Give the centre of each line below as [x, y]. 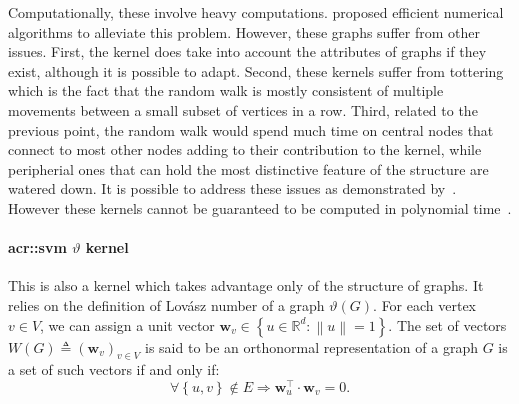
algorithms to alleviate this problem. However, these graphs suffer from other [244, 31]
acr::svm [37, 247]
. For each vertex [425, 304]
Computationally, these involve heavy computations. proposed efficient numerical [256, 12]
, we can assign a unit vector [127, 324]
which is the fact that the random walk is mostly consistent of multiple [226, 90]
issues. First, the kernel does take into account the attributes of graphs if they [247, 51]
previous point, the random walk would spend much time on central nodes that [251, 129]
